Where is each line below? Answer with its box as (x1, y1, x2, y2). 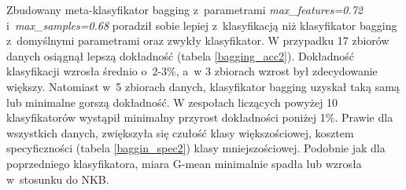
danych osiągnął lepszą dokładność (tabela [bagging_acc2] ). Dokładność (6, 47, 355, 64)
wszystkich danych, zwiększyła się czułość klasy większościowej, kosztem (6, 124, 354, 141)
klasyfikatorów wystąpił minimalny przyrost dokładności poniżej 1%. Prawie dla (6, 109, 393, 126)
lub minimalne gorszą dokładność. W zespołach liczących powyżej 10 (6, 93, 338, 110)
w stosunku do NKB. (6, 170, 109, 187)
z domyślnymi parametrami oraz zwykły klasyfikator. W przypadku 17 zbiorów (6, 32, 389, 49)
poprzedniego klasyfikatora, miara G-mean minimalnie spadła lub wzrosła (6, 155, 362, 171)
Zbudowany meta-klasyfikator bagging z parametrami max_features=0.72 (6, 2, 363, 17)
